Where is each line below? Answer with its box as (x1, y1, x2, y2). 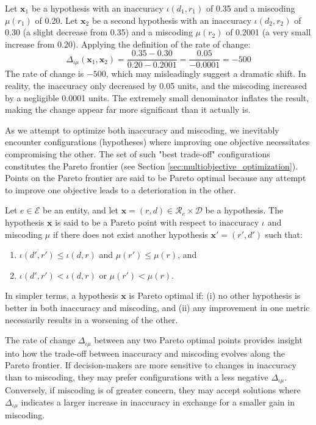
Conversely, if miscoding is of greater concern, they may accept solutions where (5, 384, 301, 396)
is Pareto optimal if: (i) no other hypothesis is (129, 289, 301, 302)
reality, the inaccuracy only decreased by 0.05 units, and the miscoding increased (5, 79, 307, 92)
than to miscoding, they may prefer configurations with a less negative (5, 370, 268, 383)
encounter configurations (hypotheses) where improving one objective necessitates (5, 135, 310, 148)
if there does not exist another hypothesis (52, 227, 208, 240)
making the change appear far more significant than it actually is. (5, 103, 251, 116)
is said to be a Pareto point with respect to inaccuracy (55, 215, 259, 228)
